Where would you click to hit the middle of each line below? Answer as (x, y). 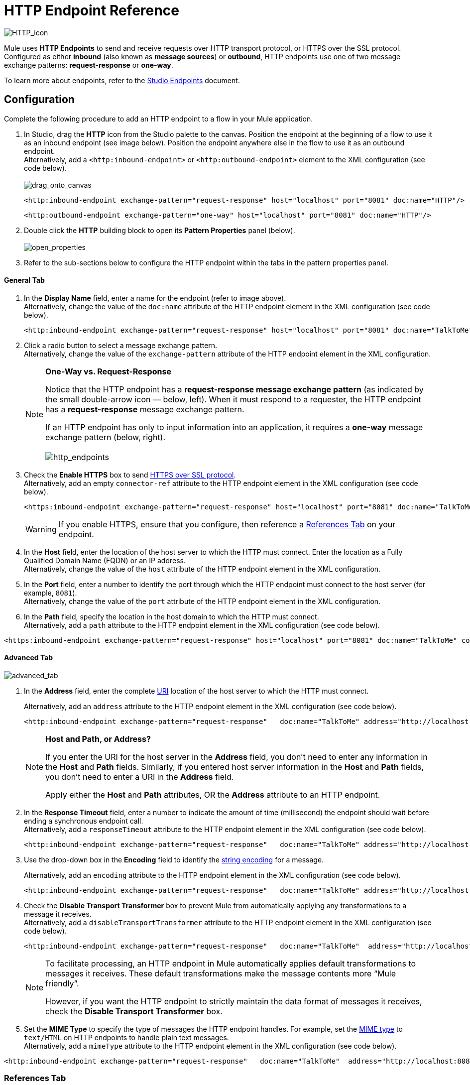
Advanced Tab (29, 658)
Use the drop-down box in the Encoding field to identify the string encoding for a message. (174, 860)
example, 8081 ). (51, 593)
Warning (41, 529)
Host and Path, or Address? (98, 739)
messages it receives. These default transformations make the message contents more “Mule (221, 974)
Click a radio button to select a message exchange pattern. (121, 345)
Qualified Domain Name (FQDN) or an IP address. (105, 560)
